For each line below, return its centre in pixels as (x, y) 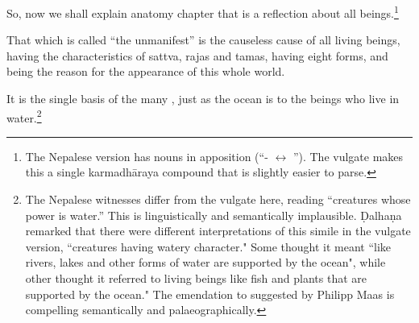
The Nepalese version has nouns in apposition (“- (147, 156)
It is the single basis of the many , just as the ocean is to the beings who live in (203, 99)
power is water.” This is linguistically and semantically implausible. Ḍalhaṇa (214, 215)
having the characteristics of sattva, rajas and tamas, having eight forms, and (197, 55)
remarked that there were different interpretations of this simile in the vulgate (218, 231)
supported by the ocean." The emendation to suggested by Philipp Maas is (210, 294)
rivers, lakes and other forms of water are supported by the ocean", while (205, 262)
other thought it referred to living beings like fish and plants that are (196, 278)
